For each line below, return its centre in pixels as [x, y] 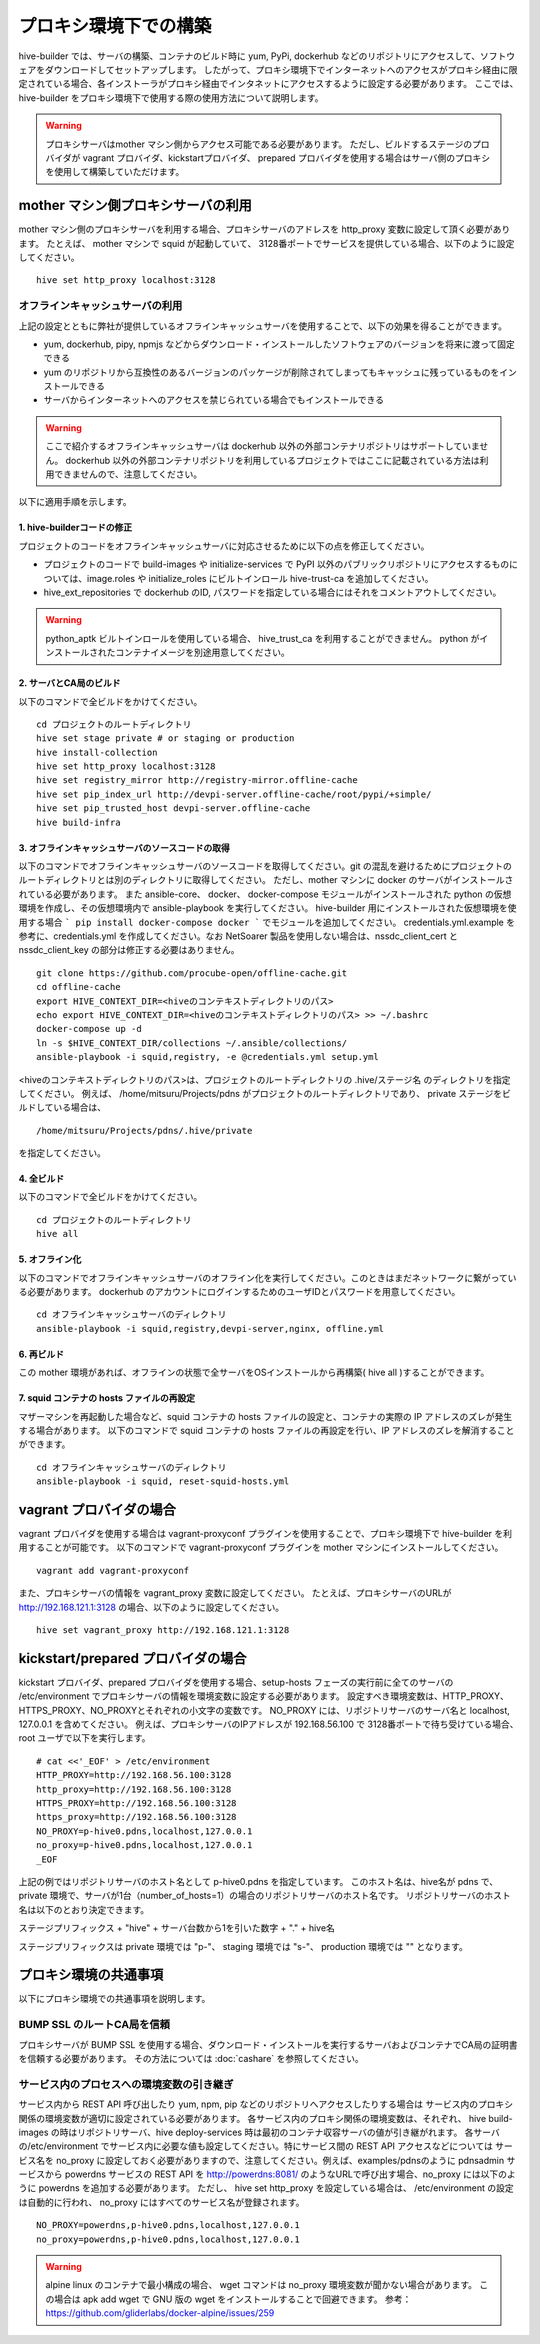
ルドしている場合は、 [62, 1107]
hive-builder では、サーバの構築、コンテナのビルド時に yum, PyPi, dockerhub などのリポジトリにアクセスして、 [249, 56]
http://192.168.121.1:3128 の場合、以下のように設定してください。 [151, 1607]
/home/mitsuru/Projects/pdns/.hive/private [144, 1130]
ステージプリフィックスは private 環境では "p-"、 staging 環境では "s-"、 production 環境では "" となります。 [243, 1946]
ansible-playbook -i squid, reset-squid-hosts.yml [163, 1481]
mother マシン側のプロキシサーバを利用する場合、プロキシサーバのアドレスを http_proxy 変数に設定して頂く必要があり [264, 229]
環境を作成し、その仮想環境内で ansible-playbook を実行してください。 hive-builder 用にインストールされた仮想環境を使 [267, 908]
